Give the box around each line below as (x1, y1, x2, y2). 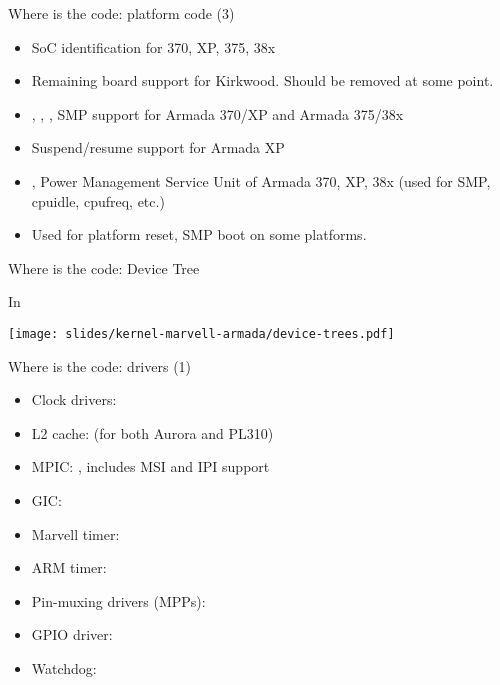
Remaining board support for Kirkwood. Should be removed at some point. (31, 70, 494, 91)
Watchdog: (31, 657, 97, 678)
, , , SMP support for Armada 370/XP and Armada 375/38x (31, 103, 404, 124)
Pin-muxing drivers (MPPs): (31, 590, 206, 611)
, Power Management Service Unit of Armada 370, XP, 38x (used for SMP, (31, 170, 491, 191)
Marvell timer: (31, 523, 120, 544)
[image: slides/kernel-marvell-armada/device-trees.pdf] (8, 326, 395, 341)
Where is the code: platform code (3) (8, 3, 235, 23)
